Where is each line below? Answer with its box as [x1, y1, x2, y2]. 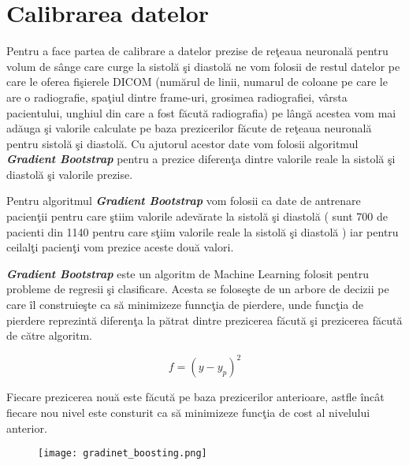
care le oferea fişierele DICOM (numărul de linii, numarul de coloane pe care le [6, 73, 388, 90]
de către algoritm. [6, 327, 92, 344]
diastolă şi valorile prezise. [6, 166, 133, 182]
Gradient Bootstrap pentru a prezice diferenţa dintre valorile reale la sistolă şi [6, 151, 396, 167]
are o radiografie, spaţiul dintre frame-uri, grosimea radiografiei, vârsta [6, 88, 348, 105]
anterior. [6, 419, 47, 436]
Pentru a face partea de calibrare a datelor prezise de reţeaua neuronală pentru [6, 43, 389, 59]
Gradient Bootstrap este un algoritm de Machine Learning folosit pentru [6, 265, 369, 281]
